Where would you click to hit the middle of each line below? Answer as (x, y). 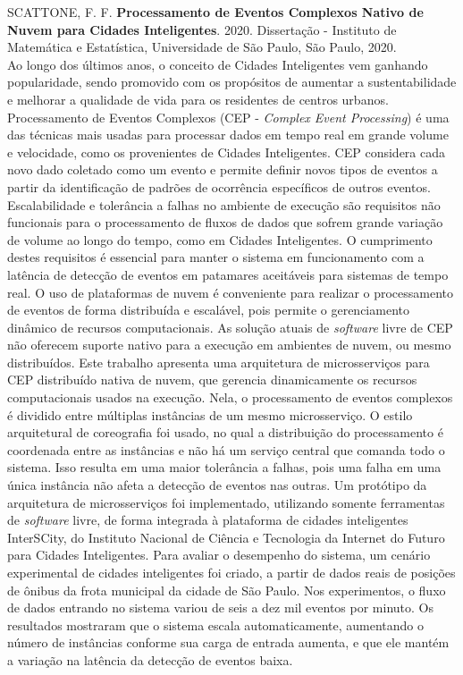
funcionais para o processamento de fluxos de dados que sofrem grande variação (225, 222)
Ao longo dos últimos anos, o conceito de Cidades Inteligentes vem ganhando (218, 64)
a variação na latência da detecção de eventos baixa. (150, 659)
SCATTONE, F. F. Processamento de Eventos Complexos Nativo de (215, 12)
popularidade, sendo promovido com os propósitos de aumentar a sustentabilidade (232, 82)
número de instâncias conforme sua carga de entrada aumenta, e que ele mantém (228, 642)
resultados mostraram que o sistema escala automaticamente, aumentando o (216, 624)
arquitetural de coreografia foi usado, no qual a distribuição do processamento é (225, 432)
